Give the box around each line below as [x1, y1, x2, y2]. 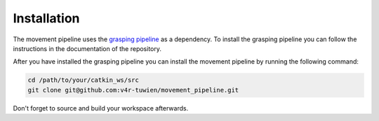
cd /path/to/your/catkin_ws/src [27, 76, 140, 84]
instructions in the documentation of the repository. [13, 44, 161, 52]
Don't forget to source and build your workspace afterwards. [13, 104, 189, 112]
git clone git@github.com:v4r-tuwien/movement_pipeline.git [27, 86, 239, 94]
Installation [13, 10, 80, 26]
